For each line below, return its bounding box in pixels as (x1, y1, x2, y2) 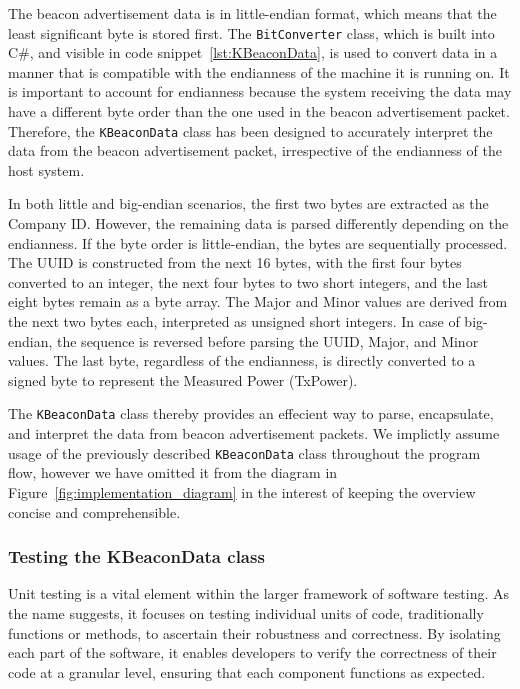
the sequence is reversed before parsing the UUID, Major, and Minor (57, 330, 479, 351)
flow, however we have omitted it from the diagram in (8, 462, 338, 483)
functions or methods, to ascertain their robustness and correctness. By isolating (8, 622, 501, 643)
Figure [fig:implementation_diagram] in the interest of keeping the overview (8, 481, 476, 502)
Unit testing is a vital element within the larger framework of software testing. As (8, 583, 510, 604)
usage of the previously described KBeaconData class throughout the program (8, 442, 481, 463)
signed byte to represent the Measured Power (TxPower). (8, 369, 358, 390)
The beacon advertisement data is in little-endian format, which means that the (8, 3, 497, 23)
